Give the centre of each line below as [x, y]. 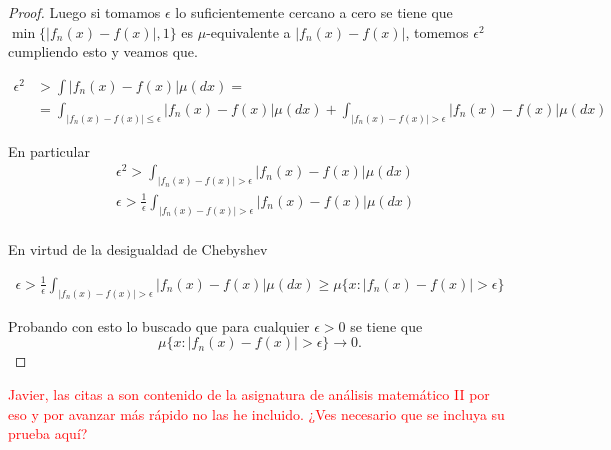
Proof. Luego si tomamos [84, 12]
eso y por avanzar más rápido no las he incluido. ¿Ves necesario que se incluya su [256, 413]
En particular [49, 150]
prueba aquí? [48, 433]
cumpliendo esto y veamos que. [103, 51]
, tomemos [437, 31]
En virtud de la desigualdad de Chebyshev [138, 248]
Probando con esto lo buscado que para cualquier [159, 325]
